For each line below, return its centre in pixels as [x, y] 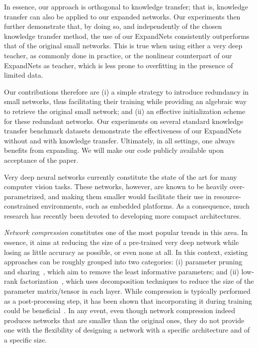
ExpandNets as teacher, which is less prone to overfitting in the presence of [119, 65]
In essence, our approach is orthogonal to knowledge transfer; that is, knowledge [126, 6]
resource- [227, 196]
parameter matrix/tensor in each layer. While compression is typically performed [127, 291]
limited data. [24, 75]
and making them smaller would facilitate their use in [130, 196]
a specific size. [26, 340]
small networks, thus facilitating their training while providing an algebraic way [126, 101]
